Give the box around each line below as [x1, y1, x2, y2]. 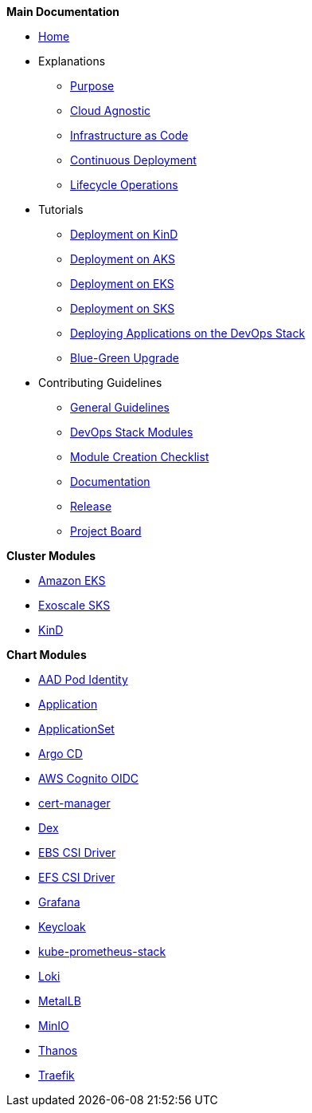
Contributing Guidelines [38, 376, 162, 389]
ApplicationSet [38, 722, 115, 736]
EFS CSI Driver [38, 870, 115, 884]
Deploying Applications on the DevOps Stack [70, 326, 306, 340]
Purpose [70, 79, 115, 93]
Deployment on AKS [70, 252, 175, 266]
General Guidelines [70, 401, 170, 414]
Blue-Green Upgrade [70, 351, 179, 365]
